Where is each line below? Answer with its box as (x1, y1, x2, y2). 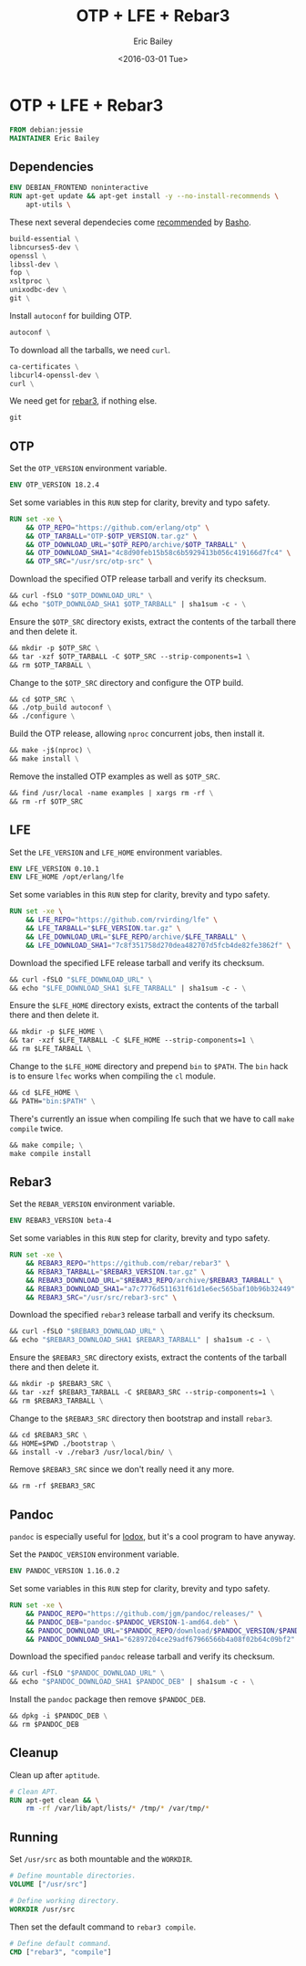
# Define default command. (9, 1939, 112, 1948)
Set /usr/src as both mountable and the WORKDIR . (9, 1854, 193, 1865)
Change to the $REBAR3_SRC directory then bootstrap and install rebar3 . (9, 1413, 273, 1424)
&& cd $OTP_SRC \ (9, 695, 76, 704)
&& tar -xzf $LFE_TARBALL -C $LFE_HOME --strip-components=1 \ (9, 1036, 255, 1046)
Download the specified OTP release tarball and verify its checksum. (9, 573, 267, 584)
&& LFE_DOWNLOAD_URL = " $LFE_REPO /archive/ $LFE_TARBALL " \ (25, 932, 247, 941)
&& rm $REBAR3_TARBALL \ (9, 1396, 104, 1405)
